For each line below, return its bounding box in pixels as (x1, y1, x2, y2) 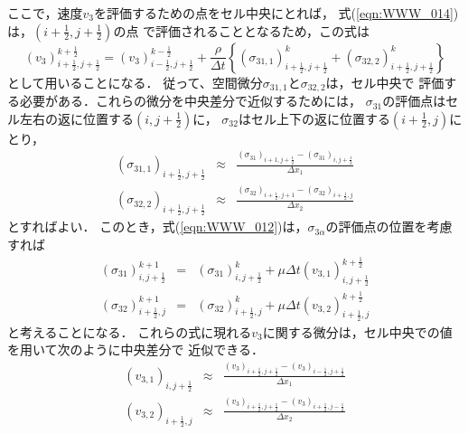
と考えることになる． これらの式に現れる (7, 322, 252, 341)
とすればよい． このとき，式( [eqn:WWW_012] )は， (7, 217, 308, 236)
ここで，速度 (7, 4, 83, 22)
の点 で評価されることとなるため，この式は (113, 21, 370, 40)
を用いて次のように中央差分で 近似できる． (7, 340, 264, 359)
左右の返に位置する (19, 108, 134, 127)
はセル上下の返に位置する (238, 108, 390, 127)
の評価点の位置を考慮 (325, 217, 453, 236)
